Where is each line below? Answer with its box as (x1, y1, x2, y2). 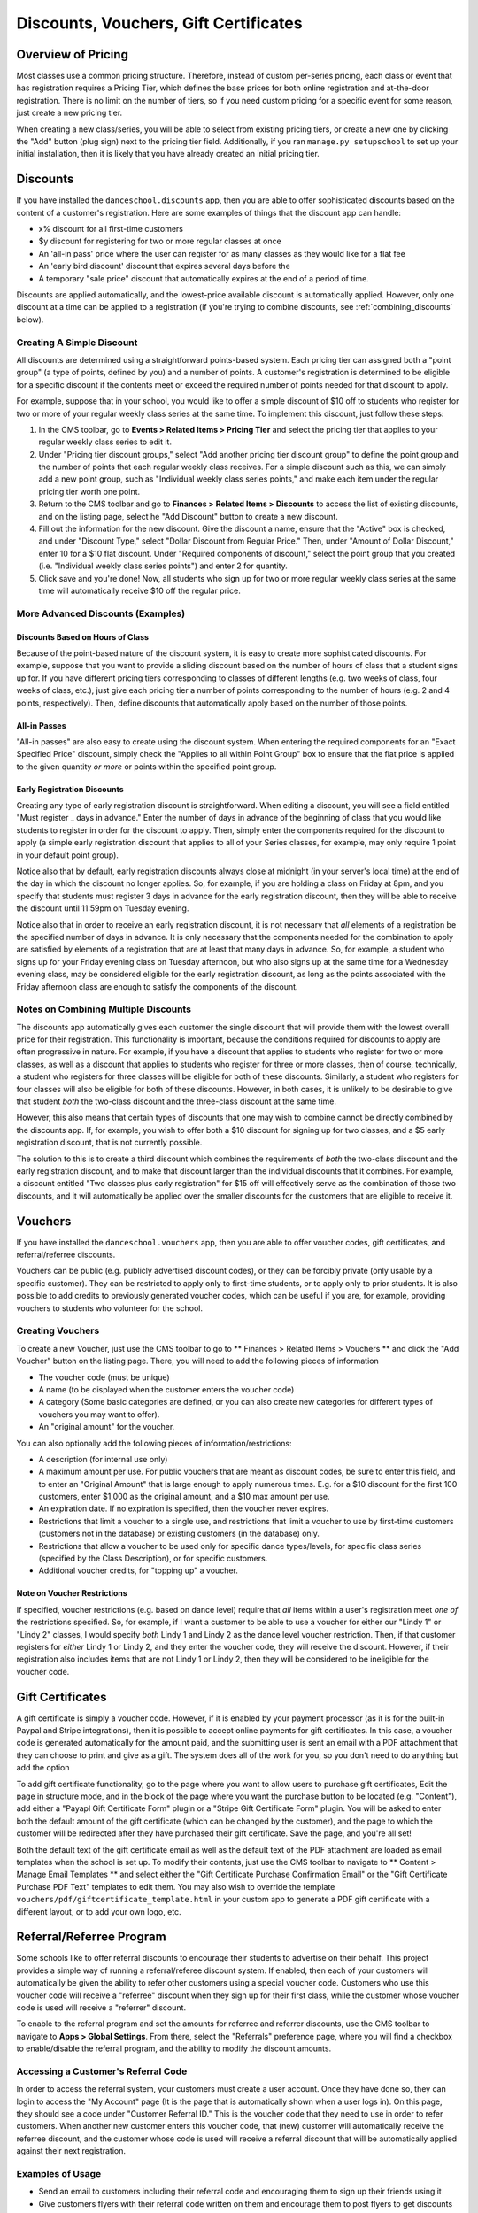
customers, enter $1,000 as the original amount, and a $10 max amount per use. (38, 1492, 330, 1502)
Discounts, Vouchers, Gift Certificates (16, 13, 303, 33)
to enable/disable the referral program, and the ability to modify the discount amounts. (16, 2043, 332, 2054)
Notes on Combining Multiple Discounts (16, 1003, 192, 1015)
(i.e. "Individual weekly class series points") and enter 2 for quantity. (38, 560, 288, 571)
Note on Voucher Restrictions (16, 1588, 127, 1599)
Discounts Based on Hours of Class (16, 631, 150, 642)
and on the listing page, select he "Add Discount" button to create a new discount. (38, 511, 338, 521)
